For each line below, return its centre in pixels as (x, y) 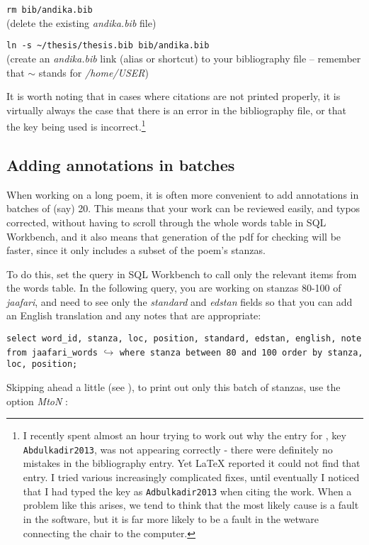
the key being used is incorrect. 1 (76, 125)
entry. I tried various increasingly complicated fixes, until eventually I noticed (191, 477)
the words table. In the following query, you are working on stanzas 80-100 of (174, 288)
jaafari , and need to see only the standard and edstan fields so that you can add (180, 301)
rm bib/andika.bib (50, 10)
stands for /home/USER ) (93, 72)
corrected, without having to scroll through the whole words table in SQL (166, 222)
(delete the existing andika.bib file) (81, 22)
